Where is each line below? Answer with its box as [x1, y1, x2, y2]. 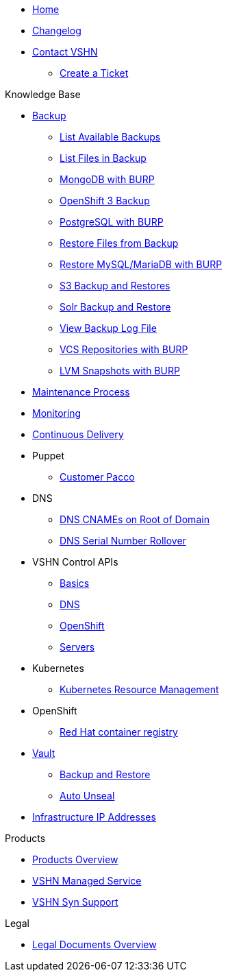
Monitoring [32, 407, 81, 419]
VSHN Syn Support [32, 896, 118, 908]
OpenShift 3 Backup [60, 195, 150, 206]
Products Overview [32, 854, 118, 865]
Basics [60, 577, 90, 589]
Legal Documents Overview [32, 939, 157, 950]
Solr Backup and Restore [60, 301, 171, 313]
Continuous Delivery [32, 429, 124, 440]
